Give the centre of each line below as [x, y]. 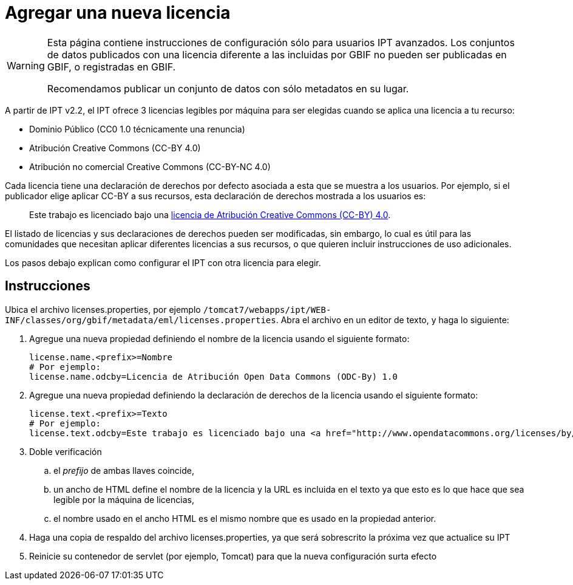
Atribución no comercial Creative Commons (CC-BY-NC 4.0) [150, 166]
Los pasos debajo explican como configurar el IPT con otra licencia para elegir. [163, 262]
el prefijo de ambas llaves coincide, [124, 470]
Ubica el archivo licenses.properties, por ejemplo [103, 309]
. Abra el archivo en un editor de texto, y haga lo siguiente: [392, 320]
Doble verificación [66, 451]
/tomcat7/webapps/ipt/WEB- [267, 310]
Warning [26, 65]
